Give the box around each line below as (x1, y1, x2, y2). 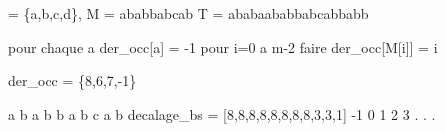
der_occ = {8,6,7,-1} (8, 70, 137, 91)
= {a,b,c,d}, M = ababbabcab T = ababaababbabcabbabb (8, 3, 369, 23)
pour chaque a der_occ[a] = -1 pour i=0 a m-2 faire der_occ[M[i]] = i (8, 36, 438, 57)
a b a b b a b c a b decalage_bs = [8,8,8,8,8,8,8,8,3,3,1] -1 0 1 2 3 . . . (8, 103, 436, 124)
